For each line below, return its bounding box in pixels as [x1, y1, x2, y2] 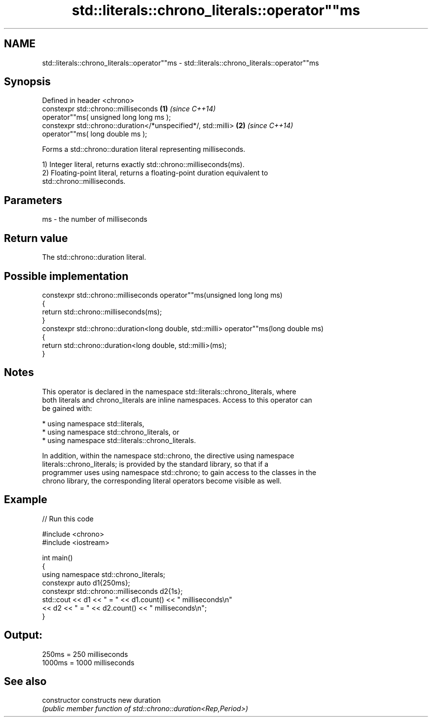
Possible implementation [4, 270, 129, 282]
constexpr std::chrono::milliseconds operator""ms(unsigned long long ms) [42, 290, 283, 299]
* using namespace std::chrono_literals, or [42, 427, 180, 436]
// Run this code [42, 514, 94, 523]
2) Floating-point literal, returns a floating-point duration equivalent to [42, 169, 268, 177]
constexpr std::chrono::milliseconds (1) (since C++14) [42, 104, 216, 113]
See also [4, 675, 47, 687]
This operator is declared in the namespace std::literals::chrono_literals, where [42, 387, 296, 396]
